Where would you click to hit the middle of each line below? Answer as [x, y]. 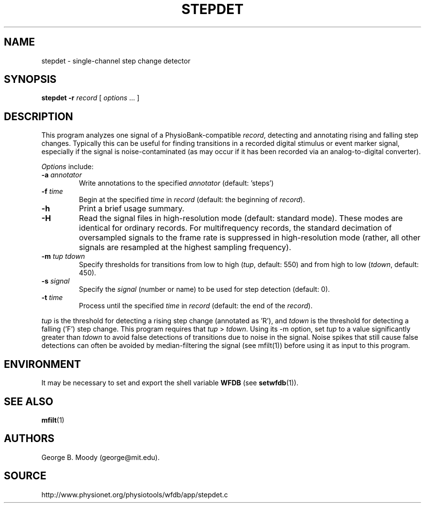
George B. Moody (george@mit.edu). [100, 457]
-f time [52, 191]
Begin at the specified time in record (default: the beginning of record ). [192, 200]
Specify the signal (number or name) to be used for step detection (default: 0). [204, 289]
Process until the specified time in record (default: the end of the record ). [196, 306]
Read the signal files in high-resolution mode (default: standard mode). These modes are [241, 218]
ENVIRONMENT [42, 364]
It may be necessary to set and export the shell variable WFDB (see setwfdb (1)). [170, 383]
